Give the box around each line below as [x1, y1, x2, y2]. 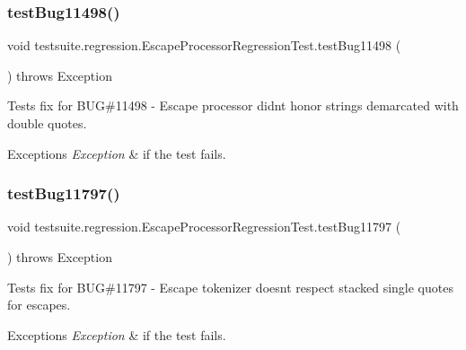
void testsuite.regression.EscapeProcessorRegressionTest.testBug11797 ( [7, 217, 401, 236]
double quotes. [7, 114, 87, 132]
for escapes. [7, 295, 71, 314]
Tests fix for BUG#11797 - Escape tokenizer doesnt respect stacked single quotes [7, 277, 453, 296]
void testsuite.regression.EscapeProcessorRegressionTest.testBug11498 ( [7, 36, 401, 55]
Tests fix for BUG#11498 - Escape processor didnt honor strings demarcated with [7, 96, 459, 115]
